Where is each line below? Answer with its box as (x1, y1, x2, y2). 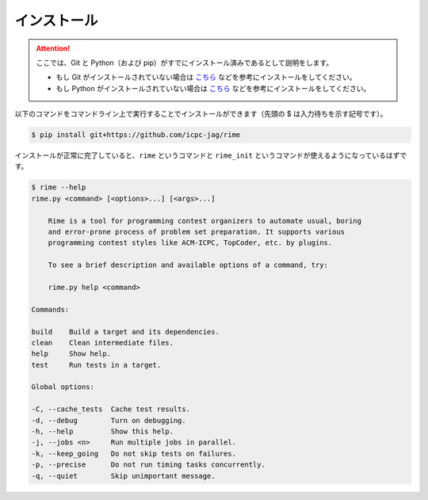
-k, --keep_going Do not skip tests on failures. (31, 448, 237, 458)
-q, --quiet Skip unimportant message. (31, 471, 216, 480)
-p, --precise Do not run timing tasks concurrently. (31, 460, 266, 469)
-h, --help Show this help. (31, 427, 174, 436)
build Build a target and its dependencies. (31, 327, 220, 336)
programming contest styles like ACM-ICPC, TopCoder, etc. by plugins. (48, 239, 333, 247)
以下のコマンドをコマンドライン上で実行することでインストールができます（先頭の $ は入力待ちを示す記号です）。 (14, 109, 388, 119)
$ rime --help (31, 183, 86, 192)
